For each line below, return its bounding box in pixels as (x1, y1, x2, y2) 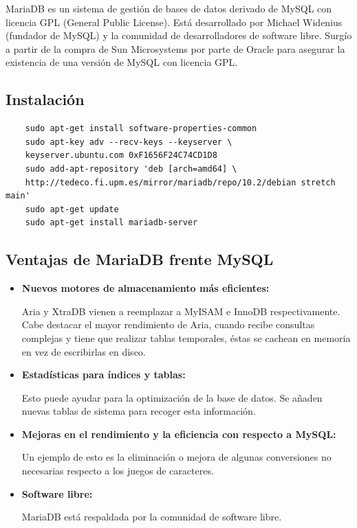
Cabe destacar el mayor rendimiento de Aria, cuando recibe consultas (21, 317, 315, 332)
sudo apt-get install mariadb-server (25, 218, 198, 228)
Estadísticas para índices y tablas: (21, 367, 186, 382)
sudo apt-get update (25, 204, 119, 214)
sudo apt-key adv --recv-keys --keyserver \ (25, 137, 232, 147)
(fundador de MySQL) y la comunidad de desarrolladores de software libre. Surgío (6, 28, 352, 43)
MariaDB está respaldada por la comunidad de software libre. (21, 509, 282, 524)
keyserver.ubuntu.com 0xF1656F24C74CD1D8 (25, 150, 217, 161)
